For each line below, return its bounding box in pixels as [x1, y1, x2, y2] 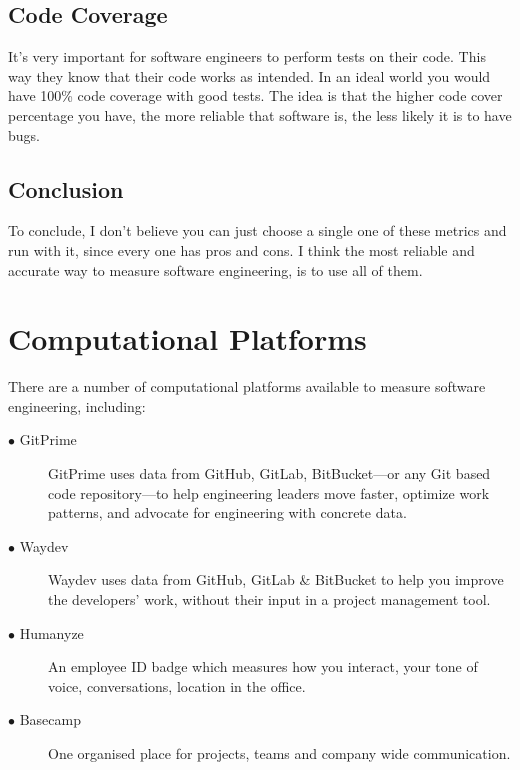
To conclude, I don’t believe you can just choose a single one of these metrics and [8, 220, 507, 241]
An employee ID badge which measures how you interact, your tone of [48, 656, 478, 677]
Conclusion [8, 173, 124, 204]
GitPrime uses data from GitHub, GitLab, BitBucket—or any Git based [48, 463, 491, 484]
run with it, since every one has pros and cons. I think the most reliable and [8, 239, 475, 260]
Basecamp [19, 709, 81, 730]
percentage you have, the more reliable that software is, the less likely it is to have [8, 104, 512, 125]
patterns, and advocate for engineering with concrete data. [48, 502, 407, 523]
